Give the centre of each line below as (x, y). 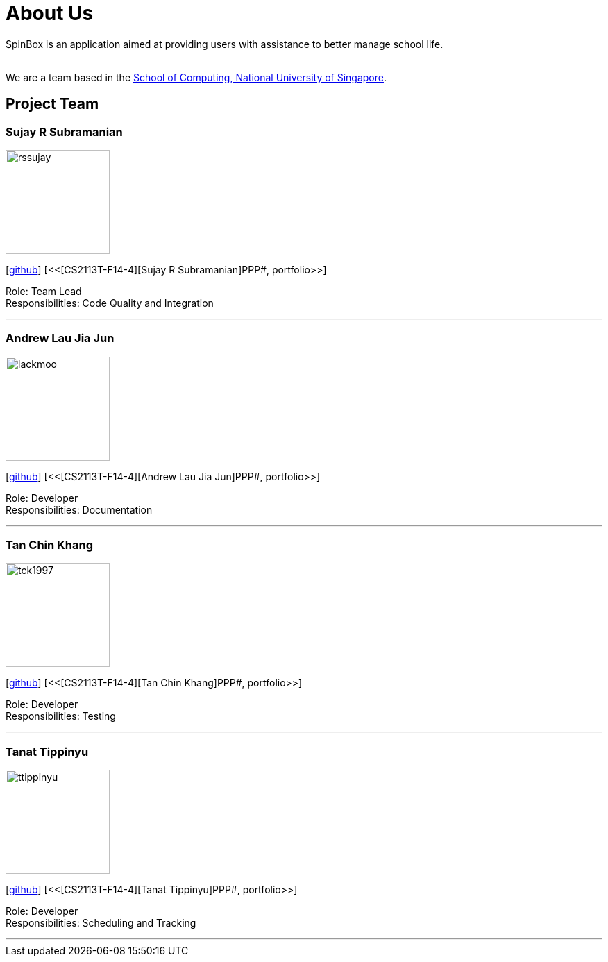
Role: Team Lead (44, 291)
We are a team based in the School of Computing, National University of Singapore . (196, 77)
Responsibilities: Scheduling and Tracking (101, 923)
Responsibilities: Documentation (79, 509)
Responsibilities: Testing (61, 716)
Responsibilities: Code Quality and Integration (110, 303)
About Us (50, 13)
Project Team (52, 104)
